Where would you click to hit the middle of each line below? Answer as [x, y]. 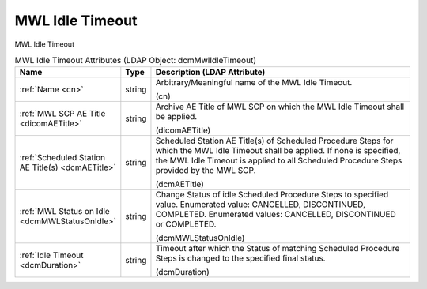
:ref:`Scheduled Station [62, 158]
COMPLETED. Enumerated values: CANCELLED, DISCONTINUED [276, 215]
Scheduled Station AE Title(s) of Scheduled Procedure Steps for [274, 141]
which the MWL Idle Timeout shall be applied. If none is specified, [278, 151]
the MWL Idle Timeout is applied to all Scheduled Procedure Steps [279, 160]
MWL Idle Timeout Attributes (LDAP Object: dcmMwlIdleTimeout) [136, 61]
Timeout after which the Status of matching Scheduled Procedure [278, 249]
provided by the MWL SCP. [206, 171]
